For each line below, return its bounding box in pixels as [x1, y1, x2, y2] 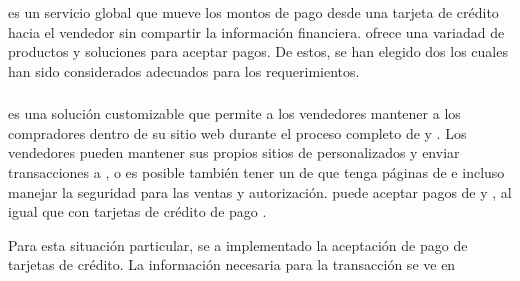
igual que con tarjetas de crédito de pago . [8, 201, 267, 222]
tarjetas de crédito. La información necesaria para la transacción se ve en [8, 254, 456, 275]
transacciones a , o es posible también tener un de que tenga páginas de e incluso [8, 162, 505, 183]
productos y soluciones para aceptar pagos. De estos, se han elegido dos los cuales [8, 41, 508, 62]
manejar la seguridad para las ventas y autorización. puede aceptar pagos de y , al [8, 181, 512, 202]
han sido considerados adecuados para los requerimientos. [8, 60, 360, 81]
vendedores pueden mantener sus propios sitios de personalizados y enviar [8, 142, 460, 163]
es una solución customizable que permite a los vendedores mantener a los [8, 103, 461, 124]
